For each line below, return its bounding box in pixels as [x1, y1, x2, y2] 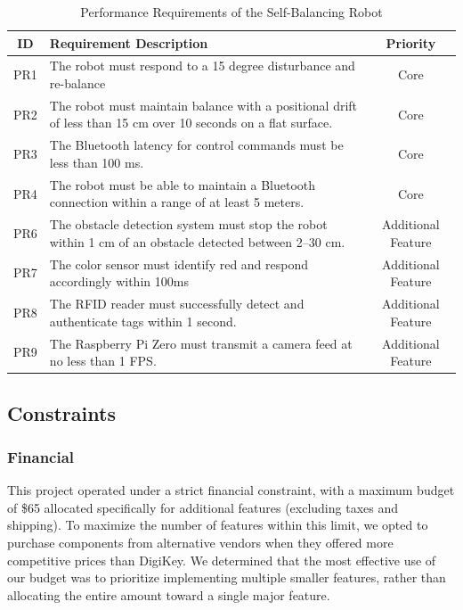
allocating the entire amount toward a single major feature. [7, 585, 330, 604]
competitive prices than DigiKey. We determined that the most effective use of [7, 550, 436, 569]
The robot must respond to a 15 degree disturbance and [49, 56, 355, 75]
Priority [386, 33, 436, 52]
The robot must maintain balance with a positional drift [49, 95, 358, 114]
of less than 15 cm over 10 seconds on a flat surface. [49, 113, 333, 132]
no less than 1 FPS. [49, 351, 157, 370]
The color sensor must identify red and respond [49, 254, 309, 273]
